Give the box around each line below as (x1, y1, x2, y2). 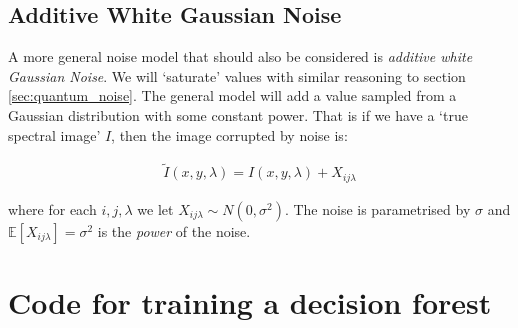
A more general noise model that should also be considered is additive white (8, 46, 473, 67)
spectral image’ (8, 124, 101, 145)
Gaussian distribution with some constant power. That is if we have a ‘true (8, 104, 468, 125)
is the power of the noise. (97, 220, 251, 241)
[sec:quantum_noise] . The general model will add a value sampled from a (8, 85, 457, 106)
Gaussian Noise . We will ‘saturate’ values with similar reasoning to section (8, 65, 466, 86)
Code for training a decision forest (8, 282, 492, 323)
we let (137, 198, 174, 219)
